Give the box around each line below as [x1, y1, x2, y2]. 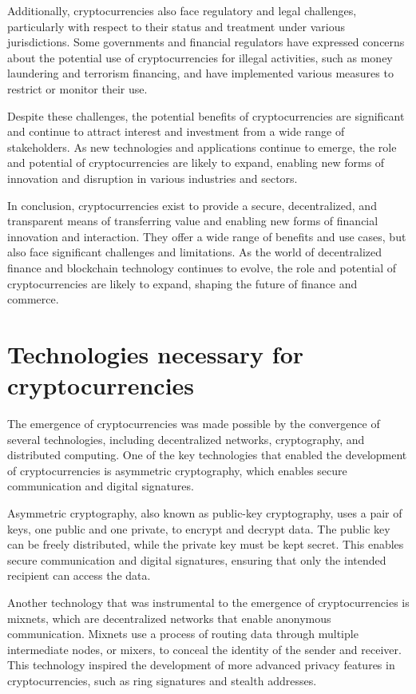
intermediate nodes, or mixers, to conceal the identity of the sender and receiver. [7, 640, 402, 657]
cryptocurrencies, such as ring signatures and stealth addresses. [7, 672, 317, 688]
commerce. [7, 291, 59, 307]
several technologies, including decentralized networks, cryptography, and [7, 430, 365, 447]
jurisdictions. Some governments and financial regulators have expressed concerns [7, 34, 405, 50]
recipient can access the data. [7, 567, 151, 584]
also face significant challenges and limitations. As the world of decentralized [7, 244, 382, 260]
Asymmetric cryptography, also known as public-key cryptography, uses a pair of [7, 504, 402, 521]
